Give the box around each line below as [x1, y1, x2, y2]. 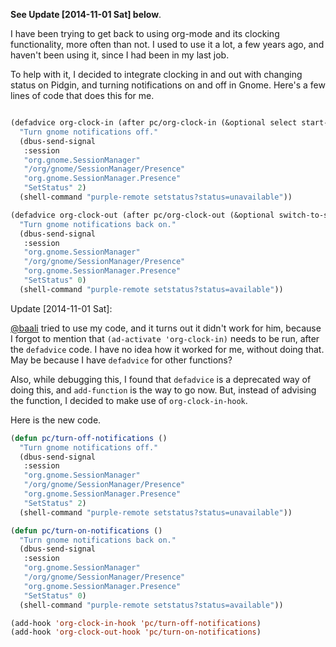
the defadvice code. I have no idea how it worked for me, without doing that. [10, 343, 325, 355]
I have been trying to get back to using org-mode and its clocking [10, 28, 280, 39]
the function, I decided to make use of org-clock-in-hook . [10, 394, 248, 406]
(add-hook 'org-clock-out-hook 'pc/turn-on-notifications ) [10, 627, 262, 638]
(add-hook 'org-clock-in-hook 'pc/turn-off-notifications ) [10, 618, 262, 628]
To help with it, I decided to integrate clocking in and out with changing [10, 69, 303, 80]
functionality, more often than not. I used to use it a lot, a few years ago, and [10, 39, 325, 50]
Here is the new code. [10, 414, 102, 426]
